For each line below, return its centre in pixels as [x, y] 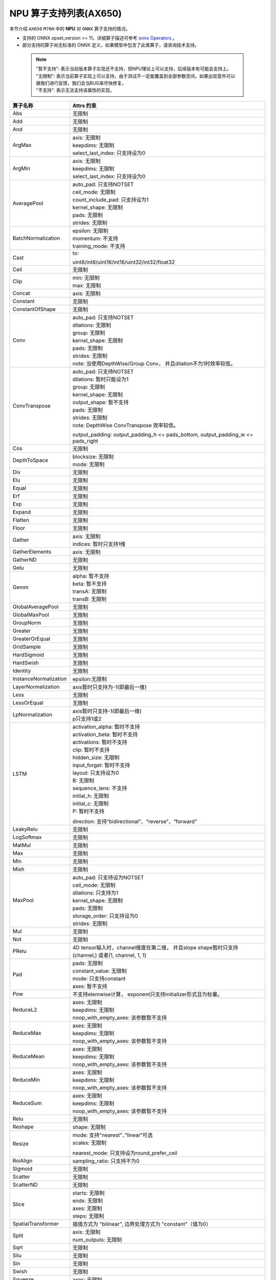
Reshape [23, 1126]
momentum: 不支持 [95, 238]
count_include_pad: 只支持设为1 [111, 200]
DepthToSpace [30, 460]
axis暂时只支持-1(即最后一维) [107, 711]
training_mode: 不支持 [99, 246]
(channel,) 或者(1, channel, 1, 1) [109, 955]
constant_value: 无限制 [100, 971]
